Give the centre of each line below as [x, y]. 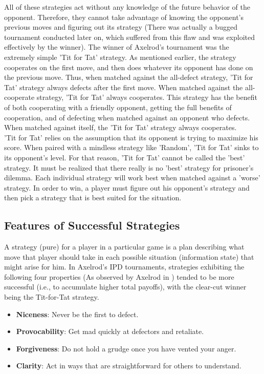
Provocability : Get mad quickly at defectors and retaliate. [110, 331]
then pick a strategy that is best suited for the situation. [93, 198]
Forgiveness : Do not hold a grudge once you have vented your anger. [126, 348]
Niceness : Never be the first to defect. [77, 314]
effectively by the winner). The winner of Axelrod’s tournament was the [117, 47]
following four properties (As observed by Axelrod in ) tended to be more [119, 276]
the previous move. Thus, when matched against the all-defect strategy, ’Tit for [129, 77]
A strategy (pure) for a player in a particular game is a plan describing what [124, 247]
